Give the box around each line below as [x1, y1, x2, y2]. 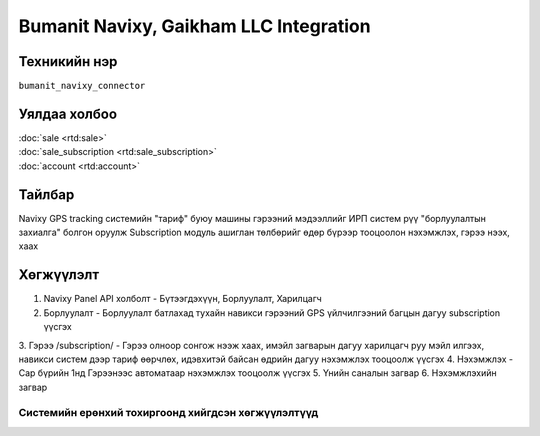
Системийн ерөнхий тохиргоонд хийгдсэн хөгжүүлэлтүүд [18, 406, 319, 420]
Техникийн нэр [18, 53, 118, 70]
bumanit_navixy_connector [18, 80, 146, 92]
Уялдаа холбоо [18, 105, 118, 122]
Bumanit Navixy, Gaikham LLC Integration [18, 15, 371, 37]
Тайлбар [18, 186, 75, 203]
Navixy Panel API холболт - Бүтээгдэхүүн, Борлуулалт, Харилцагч [43, 293, 322, 305]
